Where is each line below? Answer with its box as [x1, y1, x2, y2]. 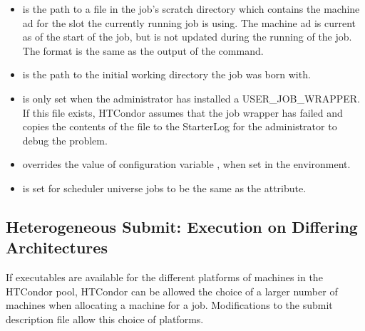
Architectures [6, 236, 108, 258]
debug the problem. [22, 132, 108, 147]
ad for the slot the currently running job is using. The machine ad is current [22, 15, 356, 30]
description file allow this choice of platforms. [6, 311, 204, 326]
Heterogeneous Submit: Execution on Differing [6, 215, 358, 237]
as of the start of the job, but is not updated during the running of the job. [22, 29, 352, 44]
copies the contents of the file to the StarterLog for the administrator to [22, 119, 337, 134]
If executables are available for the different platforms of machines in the [6, 270, 323, 285]
